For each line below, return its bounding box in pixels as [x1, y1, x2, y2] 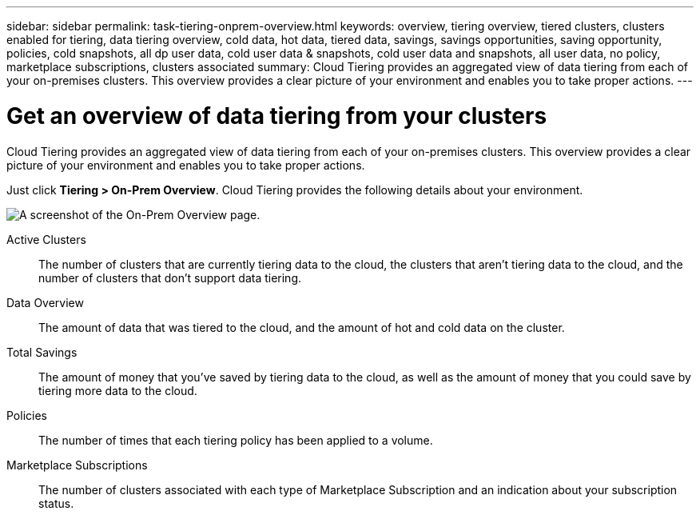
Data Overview [6, 295, 84, 309]
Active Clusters [6, 232, 86, 246]
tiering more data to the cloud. [38, 383, 197, 397]
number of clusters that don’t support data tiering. [38, 270, 302, 285]
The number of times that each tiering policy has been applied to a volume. [38, 433, 433, 447]
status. [38, 496, 74, 510]
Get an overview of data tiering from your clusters [6, 102, 547, 130]
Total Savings [6, 345, 78, 359]
